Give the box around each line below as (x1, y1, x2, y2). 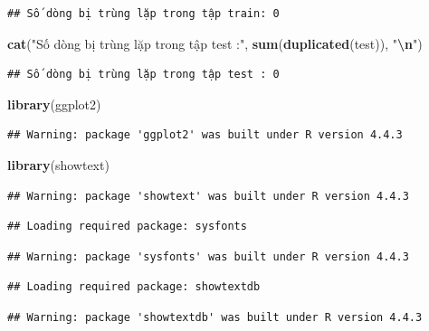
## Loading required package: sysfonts (7, 220, 247, 233)
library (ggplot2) (7, 94, 101, 113)
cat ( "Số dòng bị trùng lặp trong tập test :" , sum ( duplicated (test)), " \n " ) (7, 33, 423, 52)
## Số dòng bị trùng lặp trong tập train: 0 (7, 7, 280, 20)
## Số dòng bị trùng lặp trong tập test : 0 (7, 68, 280, 81)
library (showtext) (7, 155, 110, 174)
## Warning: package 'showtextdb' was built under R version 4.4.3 (7, 310, 423, 324)
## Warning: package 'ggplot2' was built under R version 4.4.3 (7, 128, 403, 142)
